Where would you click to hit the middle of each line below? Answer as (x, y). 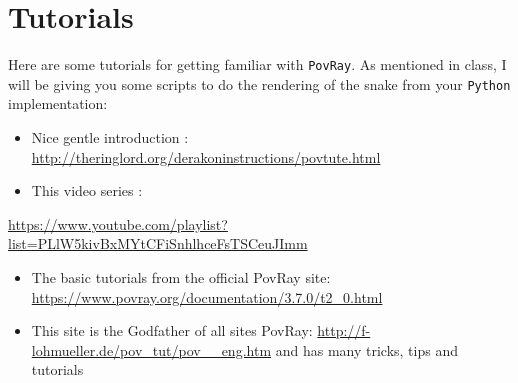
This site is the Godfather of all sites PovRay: (172, 330)
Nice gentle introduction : (110, 137)
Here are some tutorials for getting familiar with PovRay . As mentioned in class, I (257, 64)
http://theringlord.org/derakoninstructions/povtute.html (206, 156)
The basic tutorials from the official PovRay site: (181, 277)
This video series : (87, 190)
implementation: (58, 103)
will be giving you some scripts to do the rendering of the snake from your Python (259, 83)
